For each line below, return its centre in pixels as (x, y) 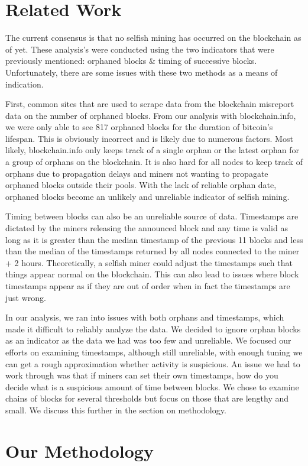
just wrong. (26, 297)
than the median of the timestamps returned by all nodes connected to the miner (153, 251)
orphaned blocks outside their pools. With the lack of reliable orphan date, (141, 185)
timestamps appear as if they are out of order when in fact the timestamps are (148, 286)
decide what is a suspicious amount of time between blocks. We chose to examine (152, 386)
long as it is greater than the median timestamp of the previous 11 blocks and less (154, 239)
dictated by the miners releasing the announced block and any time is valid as (147, 228)
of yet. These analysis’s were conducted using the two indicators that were (140, 49)
